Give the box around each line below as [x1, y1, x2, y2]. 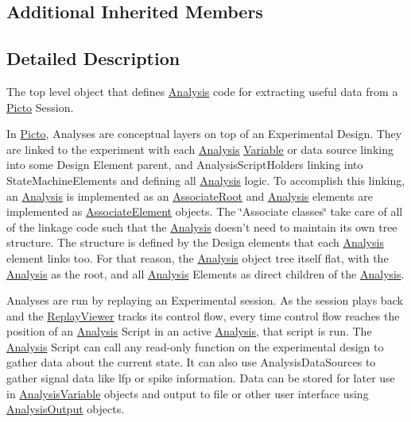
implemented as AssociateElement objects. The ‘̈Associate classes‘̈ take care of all [6, 203, 403, 220]
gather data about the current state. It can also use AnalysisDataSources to [6, 354, 376, 370]
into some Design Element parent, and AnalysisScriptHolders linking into [6, 156, 363, 173]
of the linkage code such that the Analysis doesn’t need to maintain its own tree [6, 218, 397, 235]
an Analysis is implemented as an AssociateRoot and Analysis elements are [6, 187, 373, 204]
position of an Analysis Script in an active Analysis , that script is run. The [6, 323, 372, 340]
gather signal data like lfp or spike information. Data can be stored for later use [6, 370, 395, 386]
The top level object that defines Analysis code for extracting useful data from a [6, 82, 398, 99]
